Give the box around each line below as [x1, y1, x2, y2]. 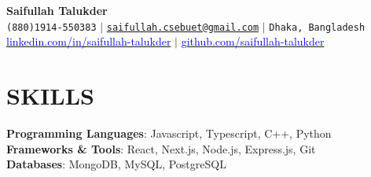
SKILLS [6, 79, 94, 112]
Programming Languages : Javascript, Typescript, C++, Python [6, 124, 332, 141]
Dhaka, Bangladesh [269, 21, 365, 33]
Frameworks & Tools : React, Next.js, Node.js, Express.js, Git [6, 140, 316, 157]
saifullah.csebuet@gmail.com [106, 21, 259, 33]
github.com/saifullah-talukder [181, 33, 325, 50]
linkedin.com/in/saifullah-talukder [6, 33, 171, 50]
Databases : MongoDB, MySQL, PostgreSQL [6, 156, 226, 172]
